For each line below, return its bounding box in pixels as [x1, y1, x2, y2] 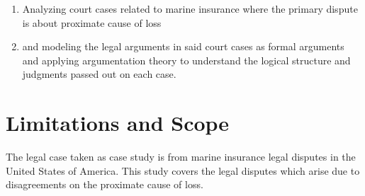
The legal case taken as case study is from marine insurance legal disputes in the [6, 149, 356, 164]
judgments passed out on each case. [22, 67, 176, 81]
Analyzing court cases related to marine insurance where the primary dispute [22, 1, 358, 16]
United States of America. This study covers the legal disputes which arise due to [6, 163, 360, 178]
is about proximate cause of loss [22, 15, 162, 30]
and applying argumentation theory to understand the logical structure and [22, 52, 351, 67]
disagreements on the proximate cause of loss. [6, 177, 203, 192]
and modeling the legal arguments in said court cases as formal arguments [22, 39, 344, 54]
